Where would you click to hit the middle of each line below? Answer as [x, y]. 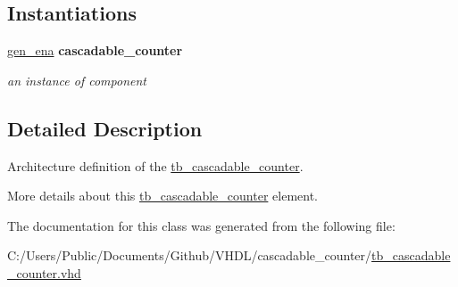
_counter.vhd [44, 272]
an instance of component [77, 80]
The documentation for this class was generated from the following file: [201, 225]
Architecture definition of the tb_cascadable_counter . [155, 165]
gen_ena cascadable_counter [95, 50]
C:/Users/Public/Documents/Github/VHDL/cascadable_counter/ [190, 255]
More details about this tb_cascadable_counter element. [162, 196]
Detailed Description [105, 128]
